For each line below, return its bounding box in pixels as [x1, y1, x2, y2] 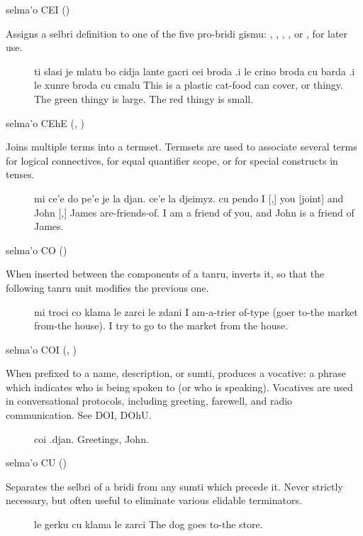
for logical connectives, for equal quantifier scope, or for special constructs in [6, 153, 338, 168]
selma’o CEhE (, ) [6, 115, 84, 130]
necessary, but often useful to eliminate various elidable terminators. [6, 493, 302, 508]
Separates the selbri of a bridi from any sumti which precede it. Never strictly [6, 478, 343, 493]
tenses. [6, 167, 35, 182]
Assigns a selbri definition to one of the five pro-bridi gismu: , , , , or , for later [6, 26, 348, 40]
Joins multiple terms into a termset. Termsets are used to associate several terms [6, 139, 357, 154]
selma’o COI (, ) [6, 341, 77, 356]
